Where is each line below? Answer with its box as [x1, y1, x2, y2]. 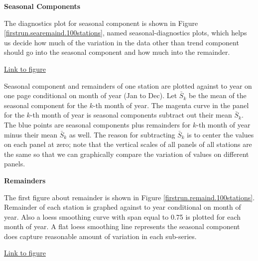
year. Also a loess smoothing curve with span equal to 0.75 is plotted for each [4, 211, 241, 222]
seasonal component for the [4, 100, 88, 110]
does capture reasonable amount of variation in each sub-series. [4, 231, 197, 241]
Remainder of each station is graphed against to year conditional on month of [4, 202, 241, 212]
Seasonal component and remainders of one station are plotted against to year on [4, 80, 252, 91]
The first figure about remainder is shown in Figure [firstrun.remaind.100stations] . [4, 192, 255, 202]
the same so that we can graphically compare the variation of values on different [4, 148, 249, 159]
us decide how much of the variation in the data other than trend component [4, 37, 239, 47]
